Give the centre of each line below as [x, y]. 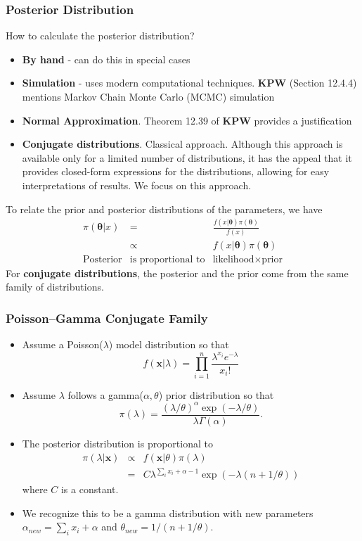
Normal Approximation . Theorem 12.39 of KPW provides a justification [187, 120]
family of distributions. [55, 287]
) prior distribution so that [216, 394]
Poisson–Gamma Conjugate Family [107, 318]
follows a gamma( [105, 394]
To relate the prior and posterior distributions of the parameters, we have [164, 209]
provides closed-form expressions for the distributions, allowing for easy [176, 171]
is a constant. [90, 489]
